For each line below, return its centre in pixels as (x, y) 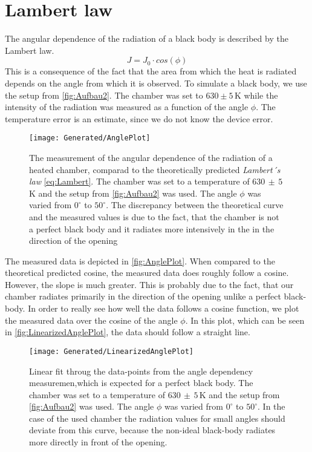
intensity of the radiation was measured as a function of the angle (127, 107)
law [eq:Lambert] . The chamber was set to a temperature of (139, 181)
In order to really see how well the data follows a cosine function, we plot (164, 308)
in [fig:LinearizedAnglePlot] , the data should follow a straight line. (128, 332)
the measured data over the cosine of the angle (91, 320)
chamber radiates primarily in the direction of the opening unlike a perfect (143, 296)
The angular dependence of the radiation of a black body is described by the (147, 38)
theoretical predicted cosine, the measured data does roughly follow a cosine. (147, 273)
